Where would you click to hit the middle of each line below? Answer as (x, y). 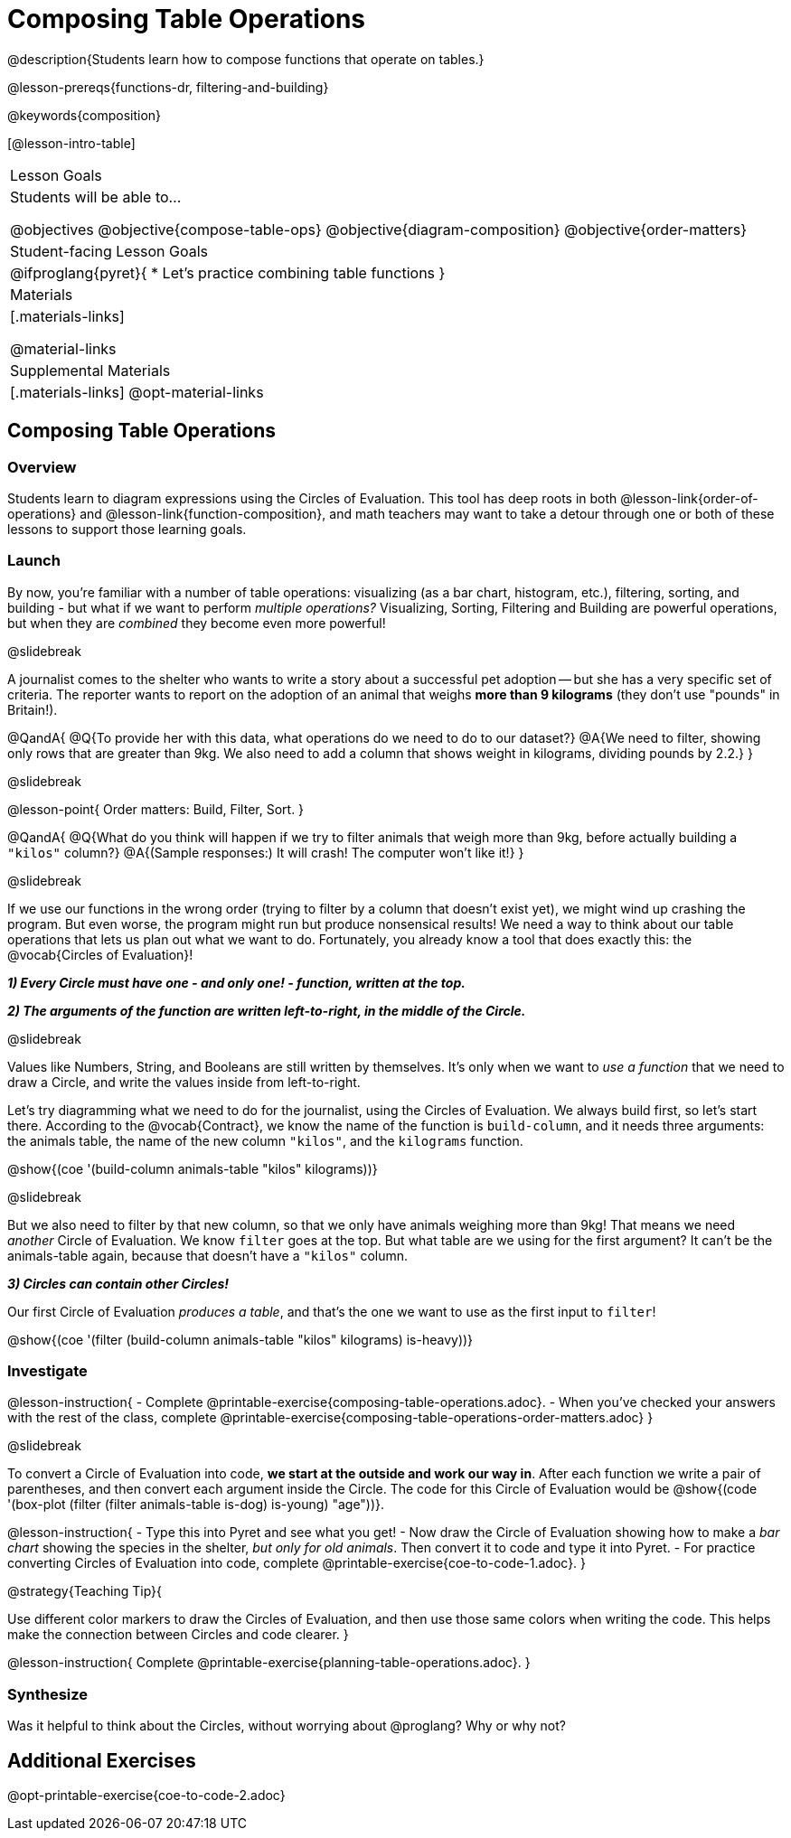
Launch (34, 561)
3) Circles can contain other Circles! (118, 1283)
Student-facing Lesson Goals (109, 251)
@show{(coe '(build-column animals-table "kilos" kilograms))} (193, 1168)
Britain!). (33, 709)
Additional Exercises (102, 1760)
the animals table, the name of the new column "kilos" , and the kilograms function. (265, 1140)
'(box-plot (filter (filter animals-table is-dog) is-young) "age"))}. (196, 1505)
